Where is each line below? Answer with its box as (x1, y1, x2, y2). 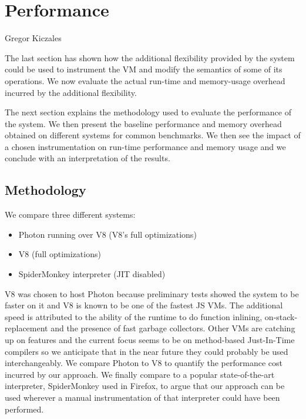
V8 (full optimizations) (18, 248, 101, 260)
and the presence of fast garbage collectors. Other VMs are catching (51, 322, 295, 334)
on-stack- (264, 310, 298, 322)
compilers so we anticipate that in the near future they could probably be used (5, 345, 288, 357)
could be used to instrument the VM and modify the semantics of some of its (5, 63, 283, 75)
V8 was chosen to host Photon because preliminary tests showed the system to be (5, 287, 299, 300)
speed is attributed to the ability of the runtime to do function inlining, (5, 310, 263, 322)
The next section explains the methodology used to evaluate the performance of (5, 106, 291, 118)
